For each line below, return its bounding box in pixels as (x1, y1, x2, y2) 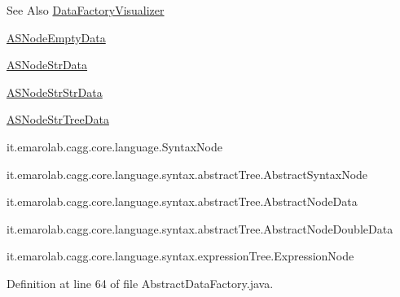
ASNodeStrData (7, 56, 88, 73)
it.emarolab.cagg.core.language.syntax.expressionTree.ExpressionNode (7, 247, 354, 264)
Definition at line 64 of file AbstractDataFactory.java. (7, 274, 274, 291)
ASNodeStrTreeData (7, 111, 109, 128)
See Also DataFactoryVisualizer (7, 2, 165, 18)
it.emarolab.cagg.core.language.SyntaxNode (7, 138, 222, 155)
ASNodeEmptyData (7, 28, 106, 46)
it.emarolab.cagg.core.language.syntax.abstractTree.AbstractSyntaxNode (7, 165, 368, 182)
